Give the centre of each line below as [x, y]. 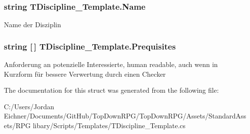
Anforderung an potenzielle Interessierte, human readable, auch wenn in [111, 64]
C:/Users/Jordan [29, 106]
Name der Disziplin [33, 25]
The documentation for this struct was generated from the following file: [111, 90]
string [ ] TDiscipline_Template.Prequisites [90, 46]
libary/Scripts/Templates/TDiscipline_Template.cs [109, 125]
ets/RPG [17, 125]
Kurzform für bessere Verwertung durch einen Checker [85, 74]
